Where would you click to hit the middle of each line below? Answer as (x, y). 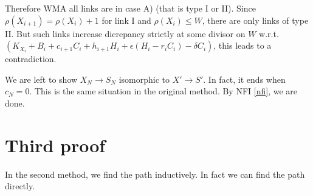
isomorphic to (144, 79)
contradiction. (31, 59)
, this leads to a (242, 45)
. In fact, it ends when (244, 79)
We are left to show (41, 79)
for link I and (126, 20)
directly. (20, 186)
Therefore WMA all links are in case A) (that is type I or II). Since (130, 8)
